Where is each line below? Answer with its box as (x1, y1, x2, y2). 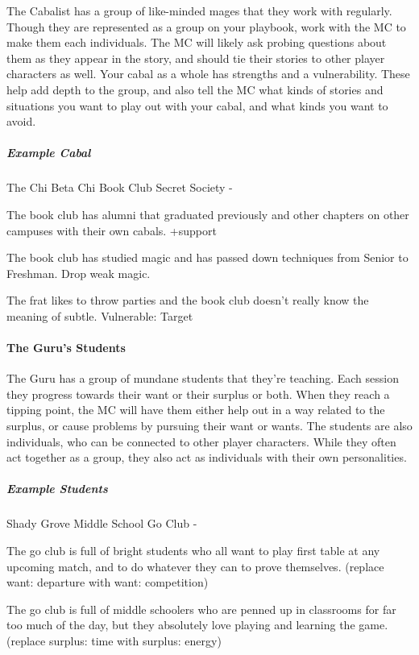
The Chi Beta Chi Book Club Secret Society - (6, 179, 233, 196)
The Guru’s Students (6, 339, 126, 356)
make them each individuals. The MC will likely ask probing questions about (6, 34, 387, 51)
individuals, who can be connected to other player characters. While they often (6, 433, 396, 450)
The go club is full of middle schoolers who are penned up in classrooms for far (6, 600, 396, 617)
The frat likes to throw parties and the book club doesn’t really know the (6, 292, 369, 309)
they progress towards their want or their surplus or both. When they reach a (6, 385, 390, 402)
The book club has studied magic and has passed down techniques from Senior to (6, 249, 409, 266)
